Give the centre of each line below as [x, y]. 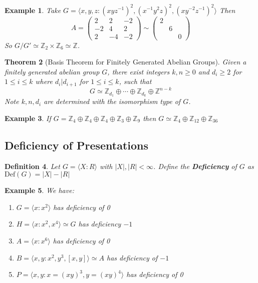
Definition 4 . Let [32, 166]
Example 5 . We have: [39, 190]
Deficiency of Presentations [77, 145]
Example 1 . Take [33, 10]
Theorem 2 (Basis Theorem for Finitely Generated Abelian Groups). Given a [125, 62]
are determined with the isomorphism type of [112, 101]
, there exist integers [139, 71]
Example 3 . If [28, 118]
